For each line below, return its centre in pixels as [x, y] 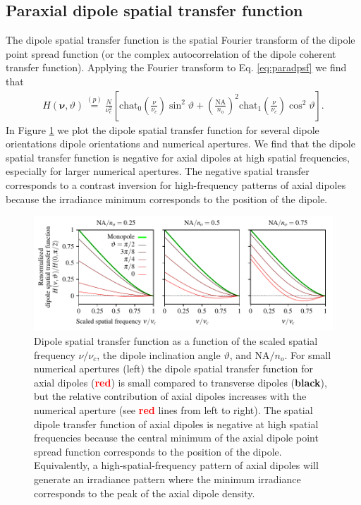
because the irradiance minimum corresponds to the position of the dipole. [167, 199]
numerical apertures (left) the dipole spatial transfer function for [174, 369]
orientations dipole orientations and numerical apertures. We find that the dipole [180, 144]
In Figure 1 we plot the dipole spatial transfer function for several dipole [163, 129]
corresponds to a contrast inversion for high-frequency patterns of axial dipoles [176, 184]
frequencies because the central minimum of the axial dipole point [176, 438]
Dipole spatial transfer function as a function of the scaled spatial [176, 340]
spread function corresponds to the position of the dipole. [158, 451]
